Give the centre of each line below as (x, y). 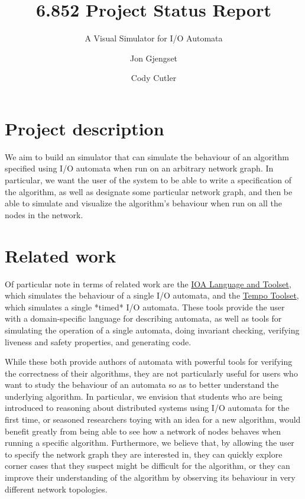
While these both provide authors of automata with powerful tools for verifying (149, 362)
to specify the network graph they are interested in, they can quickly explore (144, 454)
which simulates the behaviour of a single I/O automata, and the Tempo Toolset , (152, 295)
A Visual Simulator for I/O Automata (154, 38)
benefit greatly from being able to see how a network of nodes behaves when (143, 431)
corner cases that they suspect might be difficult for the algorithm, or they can (147, 466)
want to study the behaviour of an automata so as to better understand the (142, 385)
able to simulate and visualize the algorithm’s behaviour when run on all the (143, 203)
